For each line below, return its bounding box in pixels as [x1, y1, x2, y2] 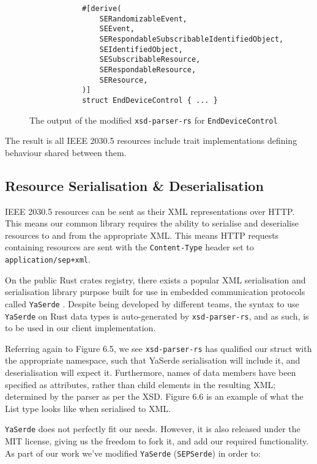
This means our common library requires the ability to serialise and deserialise [5, 217, 299, 230]
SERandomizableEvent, [99, 14, 187, 23]
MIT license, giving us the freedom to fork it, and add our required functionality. [5, 435, 309, 447]
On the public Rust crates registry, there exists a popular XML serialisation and [5, 273, 306, 286]
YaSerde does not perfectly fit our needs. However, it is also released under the [5, 422, 300, 435]
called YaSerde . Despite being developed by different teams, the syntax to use [5, 297, 299, 310]
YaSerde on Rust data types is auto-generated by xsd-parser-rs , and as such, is [5, 309, 309, 322]
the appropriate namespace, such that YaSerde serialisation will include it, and [5, 354, 300, 367]
